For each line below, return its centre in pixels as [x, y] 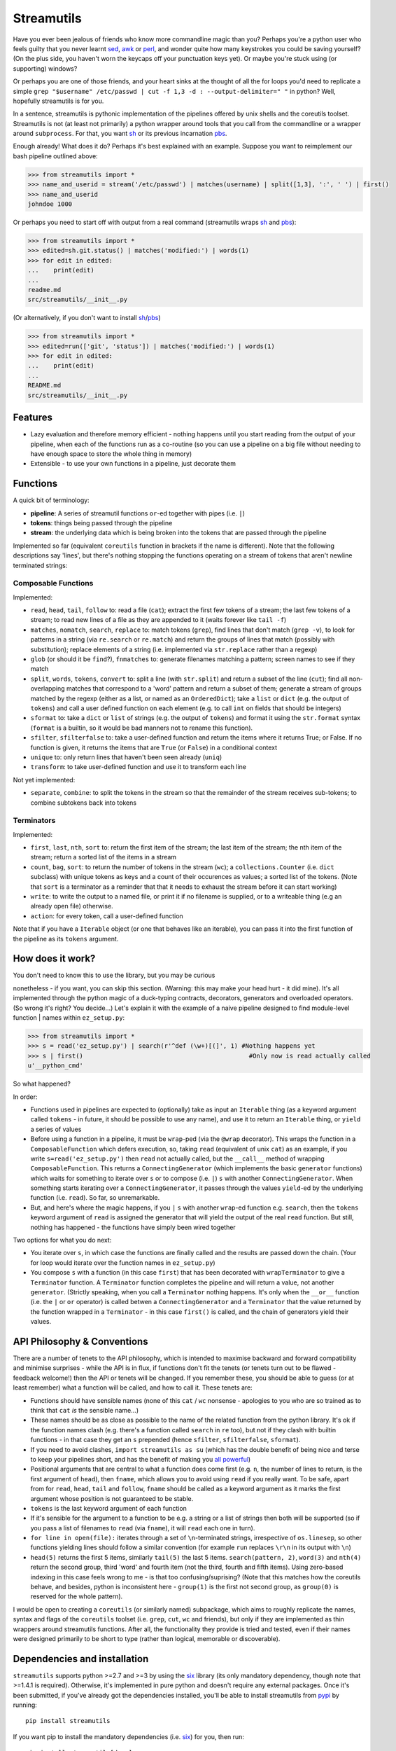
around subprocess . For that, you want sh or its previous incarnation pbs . [120, 134]
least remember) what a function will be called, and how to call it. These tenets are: [133, 1387]
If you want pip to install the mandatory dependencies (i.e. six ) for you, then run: [129, 1736]
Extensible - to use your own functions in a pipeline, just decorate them [133, 464]
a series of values [56, 1129]
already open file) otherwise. [72, 906]
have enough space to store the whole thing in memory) [111, 454]
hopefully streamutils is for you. [58, 101]
